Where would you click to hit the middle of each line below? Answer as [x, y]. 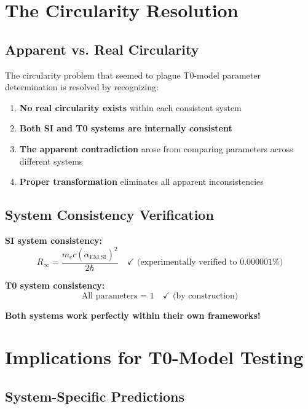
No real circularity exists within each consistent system [130, 107]
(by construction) [205, 296]
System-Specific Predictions [95, 396]
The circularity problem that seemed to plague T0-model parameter [133, 75]
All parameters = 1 [118, 296]
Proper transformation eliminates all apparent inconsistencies [141, 181]
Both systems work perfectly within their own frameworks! [133, 315]
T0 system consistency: [55, 285]
